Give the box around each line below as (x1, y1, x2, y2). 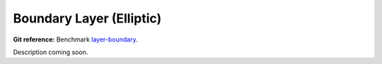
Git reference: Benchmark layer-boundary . (13, 35, 138, 44)
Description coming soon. (13, 48, 88, 56)
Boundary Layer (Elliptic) (13, 11, 162, 26)
